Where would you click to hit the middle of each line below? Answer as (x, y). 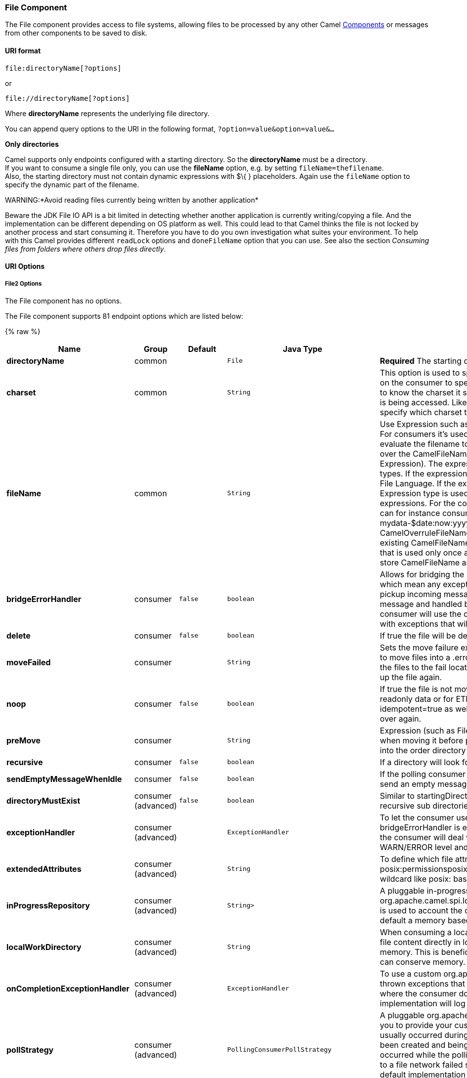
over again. (401, 718)
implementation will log (423, 1003)
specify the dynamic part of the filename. (72, 184)
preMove (24, 740)
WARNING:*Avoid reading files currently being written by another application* (132, 200)
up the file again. (411, 677)
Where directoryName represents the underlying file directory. (107, 113)
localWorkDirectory (44, 947)
